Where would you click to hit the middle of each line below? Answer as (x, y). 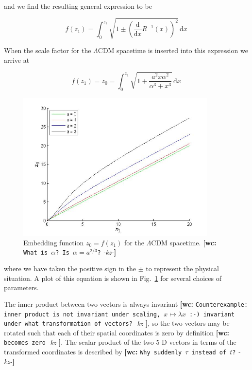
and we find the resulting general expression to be (78, 6)
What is (36, 253)
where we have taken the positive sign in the (70, 268)
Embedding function (54, 242)
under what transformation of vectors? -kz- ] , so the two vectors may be (117, 323)
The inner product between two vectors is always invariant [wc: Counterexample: (126, 304)
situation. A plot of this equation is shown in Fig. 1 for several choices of (113, 278)
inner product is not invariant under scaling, (82, 314)
